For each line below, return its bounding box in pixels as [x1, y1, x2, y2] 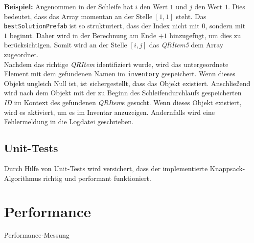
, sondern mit [205, 21, 246, 31]
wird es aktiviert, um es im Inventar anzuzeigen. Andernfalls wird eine [4, 107, 215, 117]
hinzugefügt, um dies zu [169, 30, 241, 40]
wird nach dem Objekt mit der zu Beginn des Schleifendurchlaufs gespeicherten [4, 88, 242, 98]
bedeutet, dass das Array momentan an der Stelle [4, 11, 153, 21]
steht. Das [176, 11, 207, 21]
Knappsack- [209, 163, 245, 174]
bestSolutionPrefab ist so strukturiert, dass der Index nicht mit [4, 21, 200, 31]
